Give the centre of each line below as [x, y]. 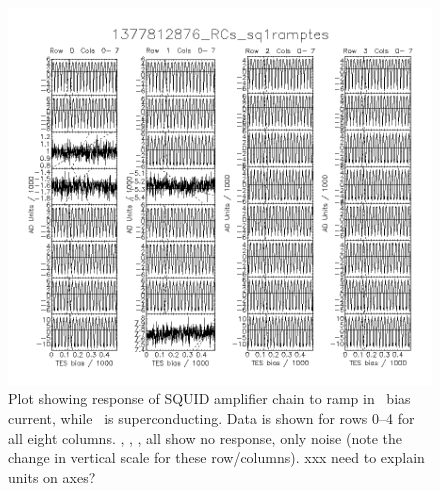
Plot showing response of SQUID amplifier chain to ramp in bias [209, 398]
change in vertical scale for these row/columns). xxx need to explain [216, 457]
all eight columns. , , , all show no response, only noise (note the [205, 437]
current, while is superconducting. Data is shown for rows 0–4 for [211, 418]
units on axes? [52, 476]
